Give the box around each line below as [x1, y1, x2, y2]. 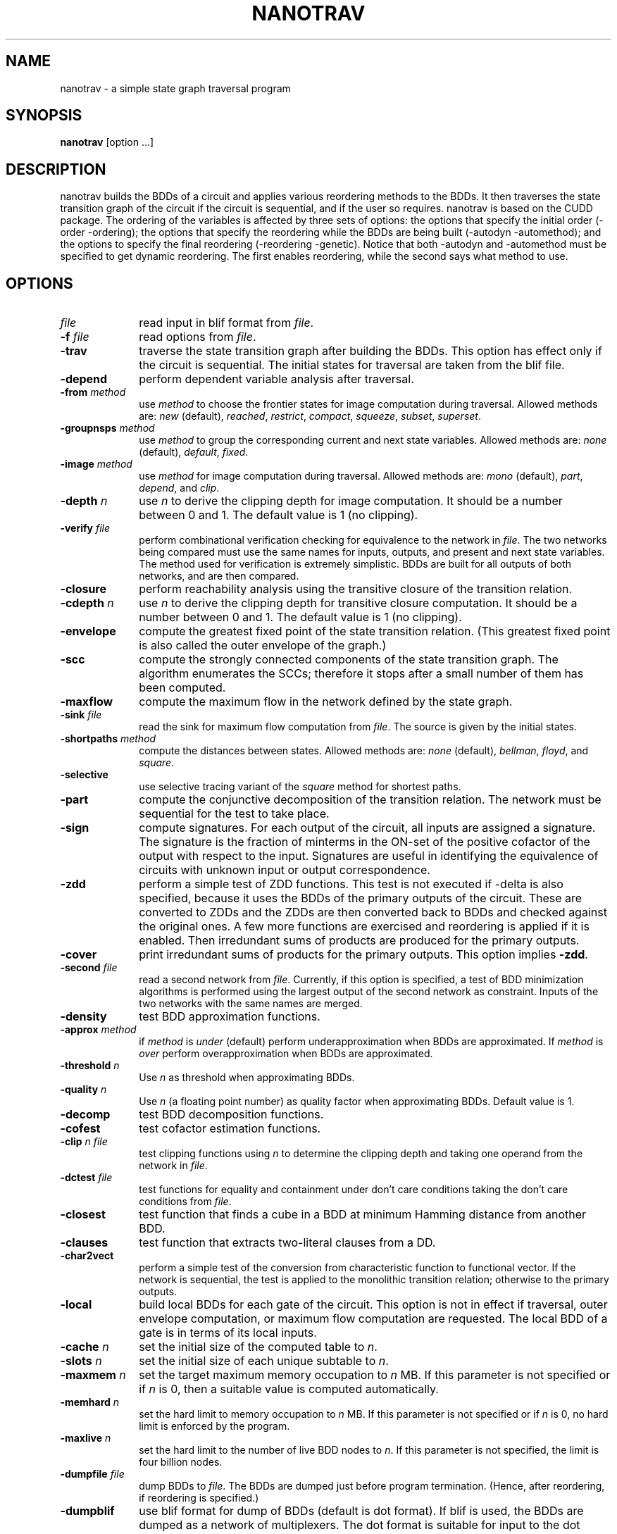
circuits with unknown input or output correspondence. [139, 863, 430, 878]
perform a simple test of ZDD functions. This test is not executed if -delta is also [139, 877, 563, 892]
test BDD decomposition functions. [139, 1107, 324, 1122]
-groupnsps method [60, 422, 155, 435]
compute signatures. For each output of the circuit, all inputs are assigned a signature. [139, 821, 596, 835]
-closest [60, 1207, 106, 1222]
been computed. [139, 680, 226, 695]
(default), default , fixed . [139, 446, 249, 459]
